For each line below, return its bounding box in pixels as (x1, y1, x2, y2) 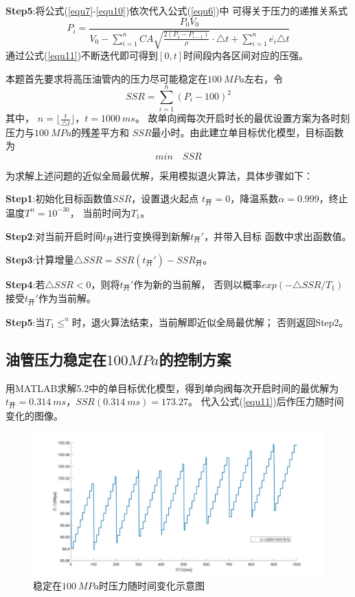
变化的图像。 (5, 408, 63, 422)
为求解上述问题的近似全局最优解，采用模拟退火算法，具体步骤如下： (5, 168, 313, 182)
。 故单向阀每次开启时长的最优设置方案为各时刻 (135, 111, 350, 125)
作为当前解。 (38, 291, 96, 305)
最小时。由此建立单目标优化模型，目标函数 (151, 124, 344, 139)
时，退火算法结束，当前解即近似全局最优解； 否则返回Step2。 (71, 314, 349, 329)
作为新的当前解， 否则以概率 (133, 276, 262, 291)
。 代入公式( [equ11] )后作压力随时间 (187, 394, 344, 409)
